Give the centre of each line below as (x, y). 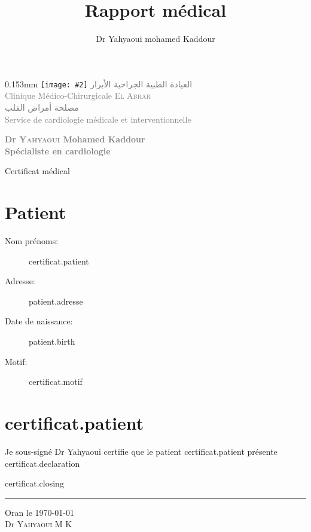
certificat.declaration (42, 463)
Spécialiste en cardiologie (58, 151)
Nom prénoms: (32, 241)
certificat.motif (56, 381)
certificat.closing (34, 483)
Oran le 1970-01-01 (39, 512)
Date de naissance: (39, 321)
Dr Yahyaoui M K (39, 524)
